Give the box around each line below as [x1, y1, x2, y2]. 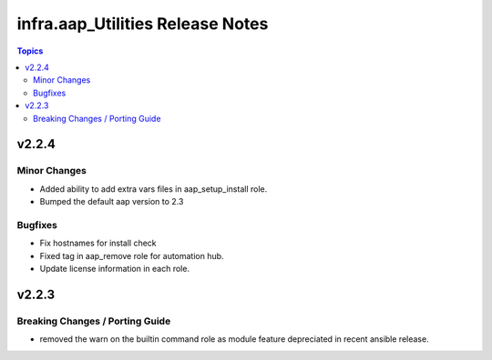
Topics [16, 45, 44, 56]
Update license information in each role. [39, 263, 190, 274]
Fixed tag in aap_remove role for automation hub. [39, 250, 224, 261]
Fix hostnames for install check [39, 237, 157, 249]
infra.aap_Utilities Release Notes [16, 14, 269, 34]
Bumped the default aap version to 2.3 [39, 196, 184, 207]
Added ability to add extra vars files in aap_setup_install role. [39, 183, 268, 195]
